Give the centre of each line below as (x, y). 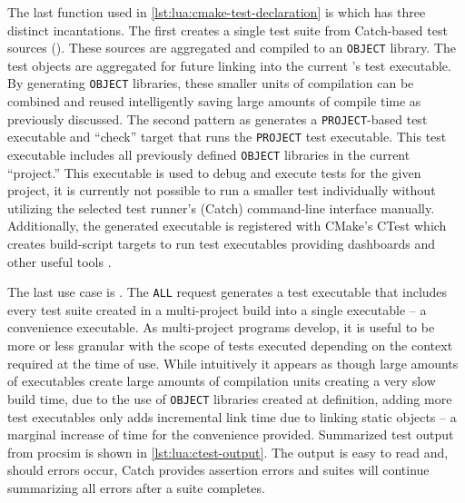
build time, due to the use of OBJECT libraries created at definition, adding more (230, 398)
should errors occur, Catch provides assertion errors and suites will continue (218, 470)
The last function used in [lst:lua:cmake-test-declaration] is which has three (217, 12)
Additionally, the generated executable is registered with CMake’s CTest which (227, 226)
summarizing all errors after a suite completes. (136, 487)
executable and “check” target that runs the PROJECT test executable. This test (227, 137)
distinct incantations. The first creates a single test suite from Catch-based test (228, 30)
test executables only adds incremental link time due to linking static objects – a (232, 416)
